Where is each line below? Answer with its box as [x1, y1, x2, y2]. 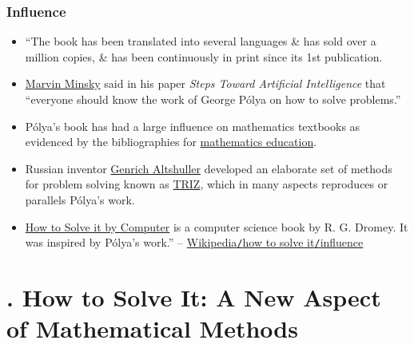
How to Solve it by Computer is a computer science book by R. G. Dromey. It [25, 218, 408, 235]
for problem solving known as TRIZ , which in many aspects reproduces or [25, 176, 388, 192]
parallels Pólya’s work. [25, 191, 135, 208]
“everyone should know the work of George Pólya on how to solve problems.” [25, 91, 401, 107]
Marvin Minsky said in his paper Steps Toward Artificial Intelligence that [25, 75, 386, 92]
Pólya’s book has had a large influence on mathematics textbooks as [25, 117, 360, 134]
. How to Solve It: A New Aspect [6, 281, 381, 313]
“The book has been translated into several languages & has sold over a [25, 33, 376, 49]
